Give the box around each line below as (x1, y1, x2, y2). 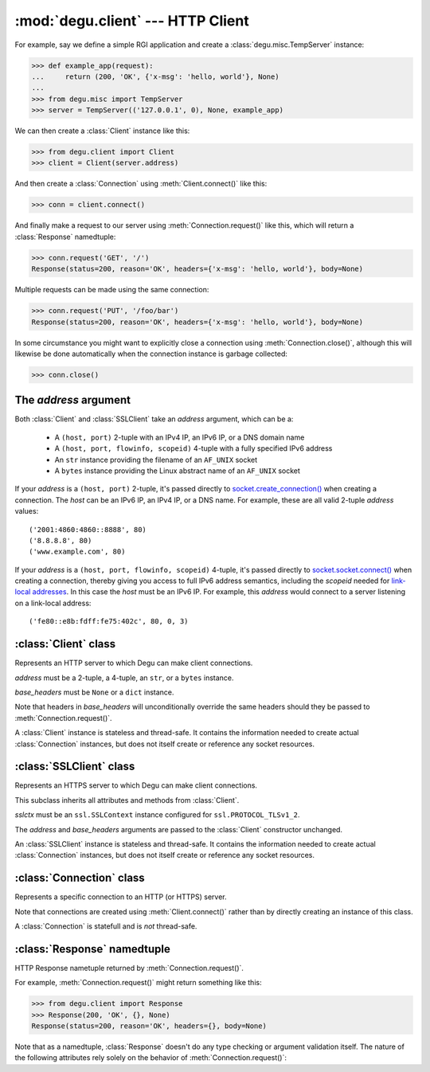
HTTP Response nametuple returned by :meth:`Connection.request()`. (14, 963, 244, 972)
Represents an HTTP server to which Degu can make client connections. (14, 658, 253, 668)
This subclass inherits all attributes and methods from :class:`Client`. (14, 795, 240, 804)
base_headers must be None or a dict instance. (14, 687, 174, 697)
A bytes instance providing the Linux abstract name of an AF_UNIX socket (54, 466, 300, 475)
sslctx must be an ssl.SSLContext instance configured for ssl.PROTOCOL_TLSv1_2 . (14, 810, 300, 820)
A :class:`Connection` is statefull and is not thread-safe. (14, 921, 197, 931)
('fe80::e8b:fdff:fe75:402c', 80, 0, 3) (29, 617, 189, 626)
